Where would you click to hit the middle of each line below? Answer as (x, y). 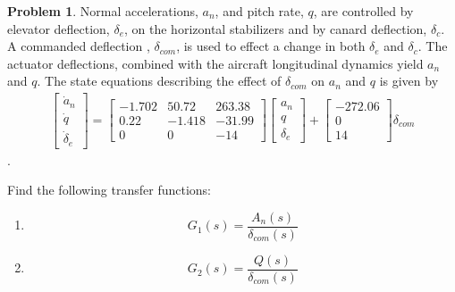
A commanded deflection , (79, 46)
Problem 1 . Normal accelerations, (103, 11)
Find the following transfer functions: (109, 190)
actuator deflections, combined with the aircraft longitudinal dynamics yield (215, 63)
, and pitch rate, (259, 11)
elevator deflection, (59, 28)
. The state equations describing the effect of (159, 81)
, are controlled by (363, 11)
